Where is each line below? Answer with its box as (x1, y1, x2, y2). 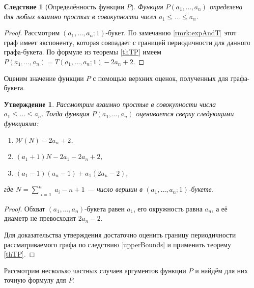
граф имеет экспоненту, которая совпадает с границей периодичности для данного (4, 37, 251, 47)
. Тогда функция (41, 108, 90, 119)
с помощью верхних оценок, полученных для (92, 73, 228, 83)
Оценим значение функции (4, 73, 84, 83)
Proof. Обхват (4, 203, 45, 213)
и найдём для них (195, 265, 248, 275)
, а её (211, 203, 227, 213)
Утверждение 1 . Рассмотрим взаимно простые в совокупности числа (4, 99, 216, 109)
